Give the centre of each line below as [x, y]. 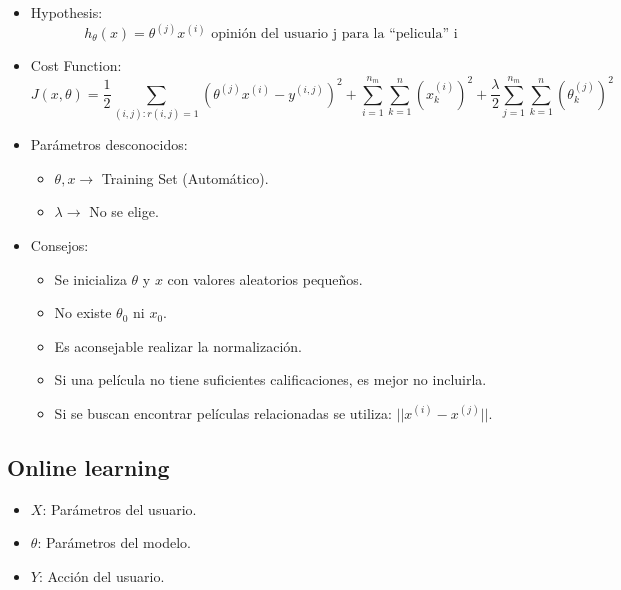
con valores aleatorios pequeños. [265, 278]
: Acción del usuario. [101, 575]
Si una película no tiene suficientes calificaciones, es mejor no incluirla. [270, 379]
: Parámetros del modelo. [114, 542]
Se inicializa [90, 278]
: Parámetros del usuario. [119, 508]
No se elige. [124, 211]
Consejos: [59, 244]
